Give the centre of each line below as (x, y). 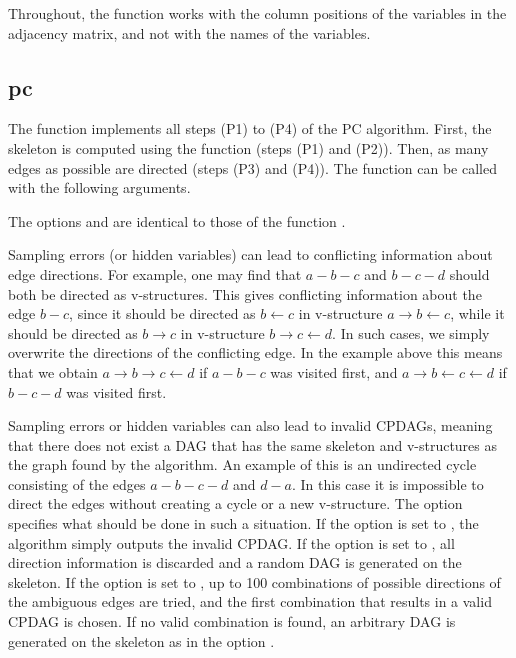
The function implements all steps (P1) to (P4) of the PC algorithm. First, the (250, 128)
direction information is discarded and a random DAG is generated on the (235, 562)
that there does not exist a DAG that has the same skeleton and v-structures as (253, 444)
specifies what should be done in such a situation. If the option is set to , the (243, 523)
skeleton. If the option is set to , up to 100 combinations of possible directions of (254, 581)
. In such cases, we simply (411, 332)
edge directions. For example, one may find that (155, 273)
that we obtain (53, 371)
